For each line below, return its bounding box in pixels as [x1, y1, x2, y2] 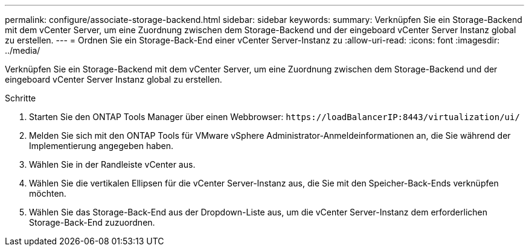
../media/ [5, 45, 40, 56]
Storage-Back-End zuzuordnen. [29, 217, 155, 227]
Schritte [5, 93, 36, 103]
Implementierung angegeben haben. [29, 141, 174, 151]
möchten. [29, 188, 66, 199]
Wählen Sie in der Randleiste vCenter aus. [29, 159, 196, 170]
